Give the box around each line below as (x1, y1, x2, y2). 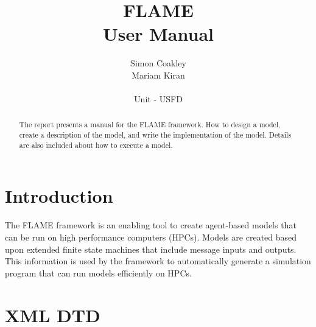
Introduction (5, 183, 113, 208)
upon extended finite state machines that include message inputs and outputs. (5, 242, 297, 255)
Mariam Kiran (132, 68, 185, 81)
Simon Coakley (130, 57, 186, 69)
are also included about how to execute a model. (19, 139, 173, 150)
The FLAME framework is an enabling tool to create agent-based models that (5, 219, 297, 231)
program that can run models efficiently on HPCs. (5, 266, 192, 279)
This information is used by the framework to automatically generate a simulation (5, 255, 311, 267)
